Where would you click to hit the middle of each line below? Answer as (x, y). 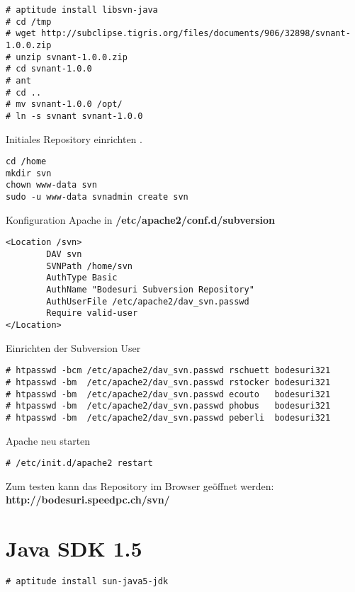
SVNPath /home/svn (89, 266)
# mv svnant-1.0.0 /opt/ (64, 104)
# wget (21, 34)
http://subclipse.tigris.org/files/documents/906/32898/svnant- (196, 34)
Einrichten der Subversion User (73, 347)
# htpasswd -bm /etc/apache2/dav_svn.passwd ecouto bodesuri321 (168, 394)
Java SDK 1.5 (74, 548)
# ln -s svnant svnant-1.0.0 (74, 116)
